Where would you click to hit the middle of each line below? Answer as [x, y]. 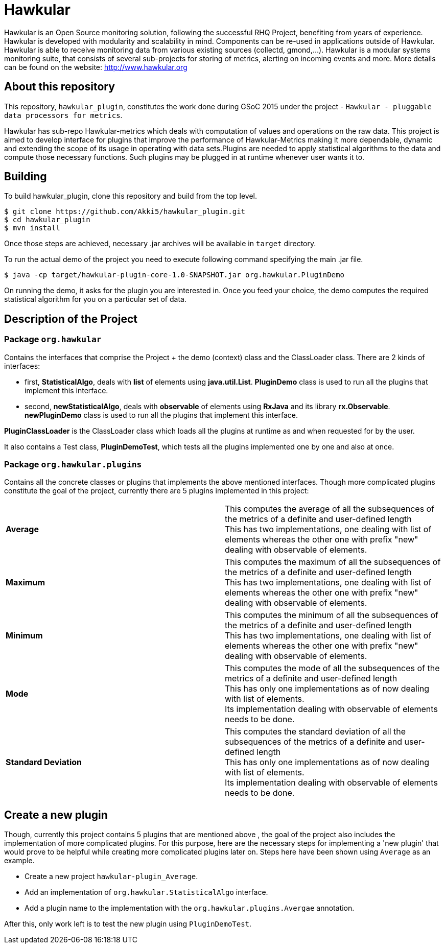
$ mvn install [32, 228]
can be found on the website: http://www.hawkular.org [96, 67]
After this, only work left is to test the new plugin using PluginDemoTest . [128, 924]
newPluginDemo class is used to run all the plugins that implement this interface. [161, 415]
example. [19, 861]
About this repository [60, 87]
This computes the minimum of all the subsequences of [332, 615]
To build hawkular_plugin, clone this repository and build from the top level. [131, 196]
